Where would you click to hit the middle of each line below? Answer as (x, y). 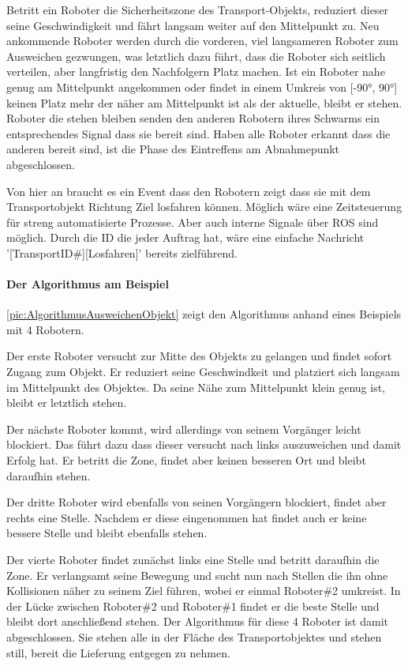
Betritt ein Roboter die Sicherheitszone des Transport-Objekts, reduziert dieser (198, 9)
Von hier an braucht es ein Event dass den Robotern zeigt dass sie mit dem (189, 191)
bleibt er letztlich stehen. (67, 403)
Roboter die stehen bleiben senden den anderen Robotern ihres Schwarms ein (193, 118)
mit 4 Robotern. (45, 329)
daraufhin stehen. (49, 475)
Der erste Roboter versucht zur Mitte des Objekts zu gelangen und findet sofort (199, 356)
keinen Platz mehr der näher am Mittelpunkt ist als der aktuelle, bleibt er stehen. (204, 102)
